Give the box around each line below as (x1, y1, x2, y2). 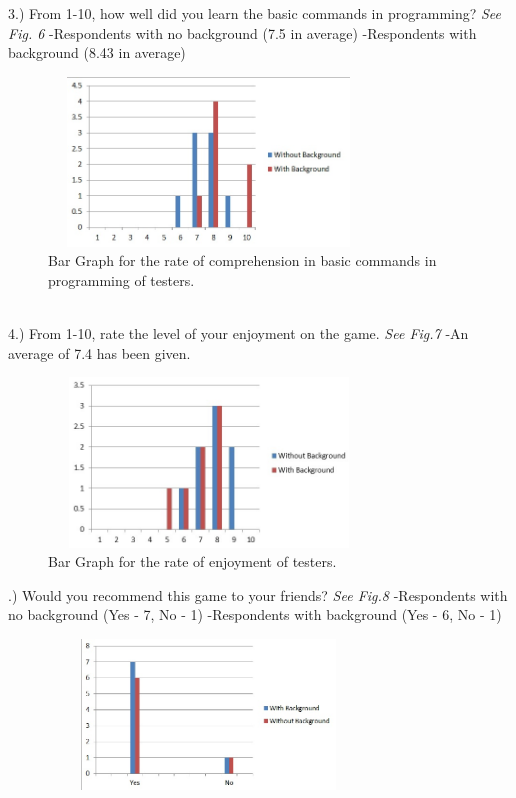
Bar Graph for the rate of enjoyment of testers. (48, 551, 337, 572)
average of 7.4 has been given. (8, 342, 191, 363)
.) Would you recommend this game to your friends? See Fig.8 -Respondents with (8, 584, 508, 605)
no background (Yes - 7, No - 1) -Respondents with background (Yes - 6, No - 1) (8, 604, 502, 625)
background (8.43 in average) (8, 42, 186, 63)
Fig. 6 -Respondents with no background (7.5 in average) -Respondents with (8, 22, 477, 43)
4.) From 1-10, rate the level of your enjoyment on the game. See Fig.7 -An (8, 323, 469, 344)
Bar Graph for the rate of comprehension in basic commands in (48, 250, 437, 271)
